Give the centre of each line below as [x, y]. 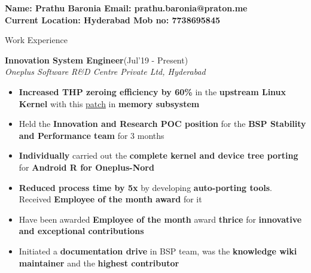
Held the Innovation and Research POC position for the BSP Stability [162, 124]
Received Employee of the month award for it [110, 199]
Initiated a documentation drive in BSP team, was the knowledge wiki [158, 251]
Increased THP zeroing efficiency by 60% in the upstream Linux [153, 91]
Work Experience [36, 40]
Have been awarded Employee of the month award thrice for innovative [160, 219]
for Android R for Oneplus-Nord [86, 167]
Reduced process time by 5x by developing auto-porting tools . [145, 187]
